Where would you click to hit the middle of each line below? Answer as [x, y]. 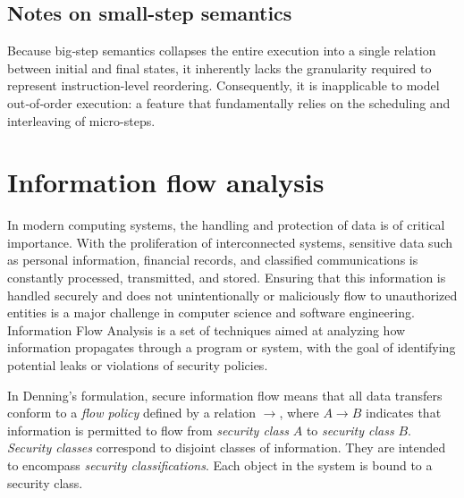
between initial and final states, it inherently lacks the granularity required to [219, 68]
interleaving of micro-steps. [81, 120]
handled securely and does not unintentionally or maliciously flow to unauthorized [232, 295]
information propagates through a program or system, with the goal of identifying [232, 347]
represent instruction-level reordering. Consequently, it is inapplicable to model [224, 85]
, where [299, 413]
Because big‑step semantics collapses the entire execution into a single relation [222, 51]
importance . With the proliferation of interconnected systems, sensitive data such [230, 242]
